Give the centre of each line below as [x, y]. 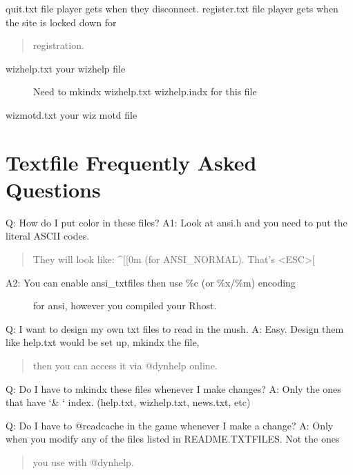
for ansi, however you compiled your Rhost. [125, 306]
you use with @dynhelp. [83, 462]
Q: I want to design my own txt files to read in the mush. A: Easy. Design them [175, 328]
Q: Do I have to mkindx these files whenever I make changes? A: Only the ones [173, 388]
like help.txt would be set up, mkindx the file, [103, 342]
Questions [53, 189]
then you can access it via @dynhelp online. [125, 366]
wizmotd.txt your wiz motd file [71, 114]
